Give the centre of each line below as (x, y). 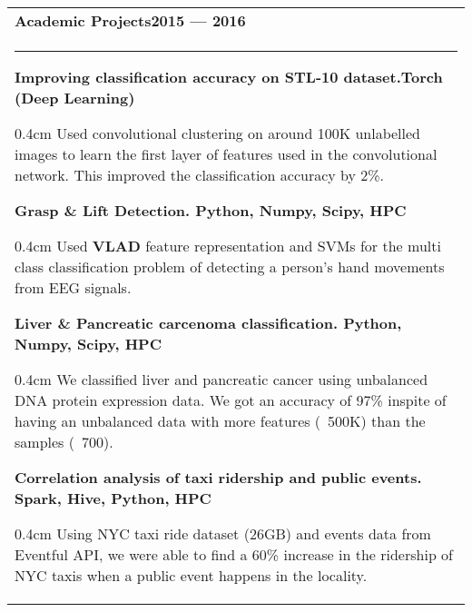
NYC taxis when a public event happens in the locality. (191, 575)
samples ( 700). (64, 442)
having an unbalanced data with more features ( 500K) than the (220, 421)
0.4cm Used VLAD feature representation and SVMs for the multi (228, 246)
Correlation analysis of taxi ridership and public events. (218, 477)
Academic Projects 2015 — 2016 (130, 20)
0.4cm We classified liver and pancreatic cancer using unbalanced (221, 379)
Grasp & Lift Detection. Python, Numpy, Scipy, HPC (211, 210)
